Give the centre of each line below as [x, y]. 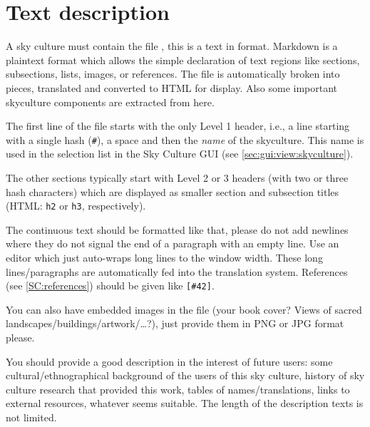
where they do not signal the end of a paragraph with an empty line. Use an [173, 243]
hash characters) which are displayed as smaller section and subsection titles [173, 191]
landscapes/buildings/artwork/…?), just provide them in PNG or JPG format [175, 323]
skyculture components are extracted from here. [110, 102]
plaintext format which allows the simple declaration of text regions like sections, [183, 60]
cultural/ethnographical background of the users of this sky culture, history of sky [185, 375]
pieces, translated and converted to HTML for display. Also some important [172, 87]
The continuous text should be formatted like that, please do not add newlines [177, 229]
